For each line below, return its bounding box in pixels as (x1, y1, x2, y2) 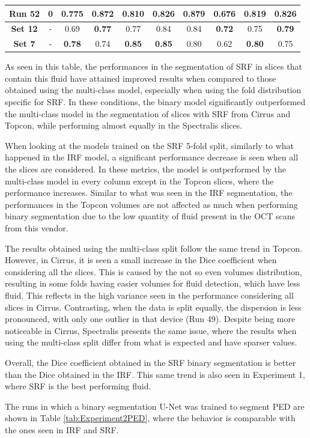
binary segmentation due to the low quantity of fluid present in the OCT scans (5, 210, 295, 222)
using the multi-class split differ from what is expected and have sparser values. (5, 336, 297, 348)
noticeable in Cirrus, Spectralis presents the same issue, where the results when (5, 324, 297, 336)
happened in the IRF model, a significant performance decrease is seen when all (5, 151, 299, 163)
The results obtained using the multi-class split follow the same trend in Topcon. (5, 242, 302, 254)
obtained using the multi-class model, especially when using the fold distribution (5, 84, 302, 96)
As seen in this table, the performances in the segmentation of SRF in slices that (5, 60, 302, 73)
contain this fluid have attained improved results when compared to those (5, 71, 276, 84)
